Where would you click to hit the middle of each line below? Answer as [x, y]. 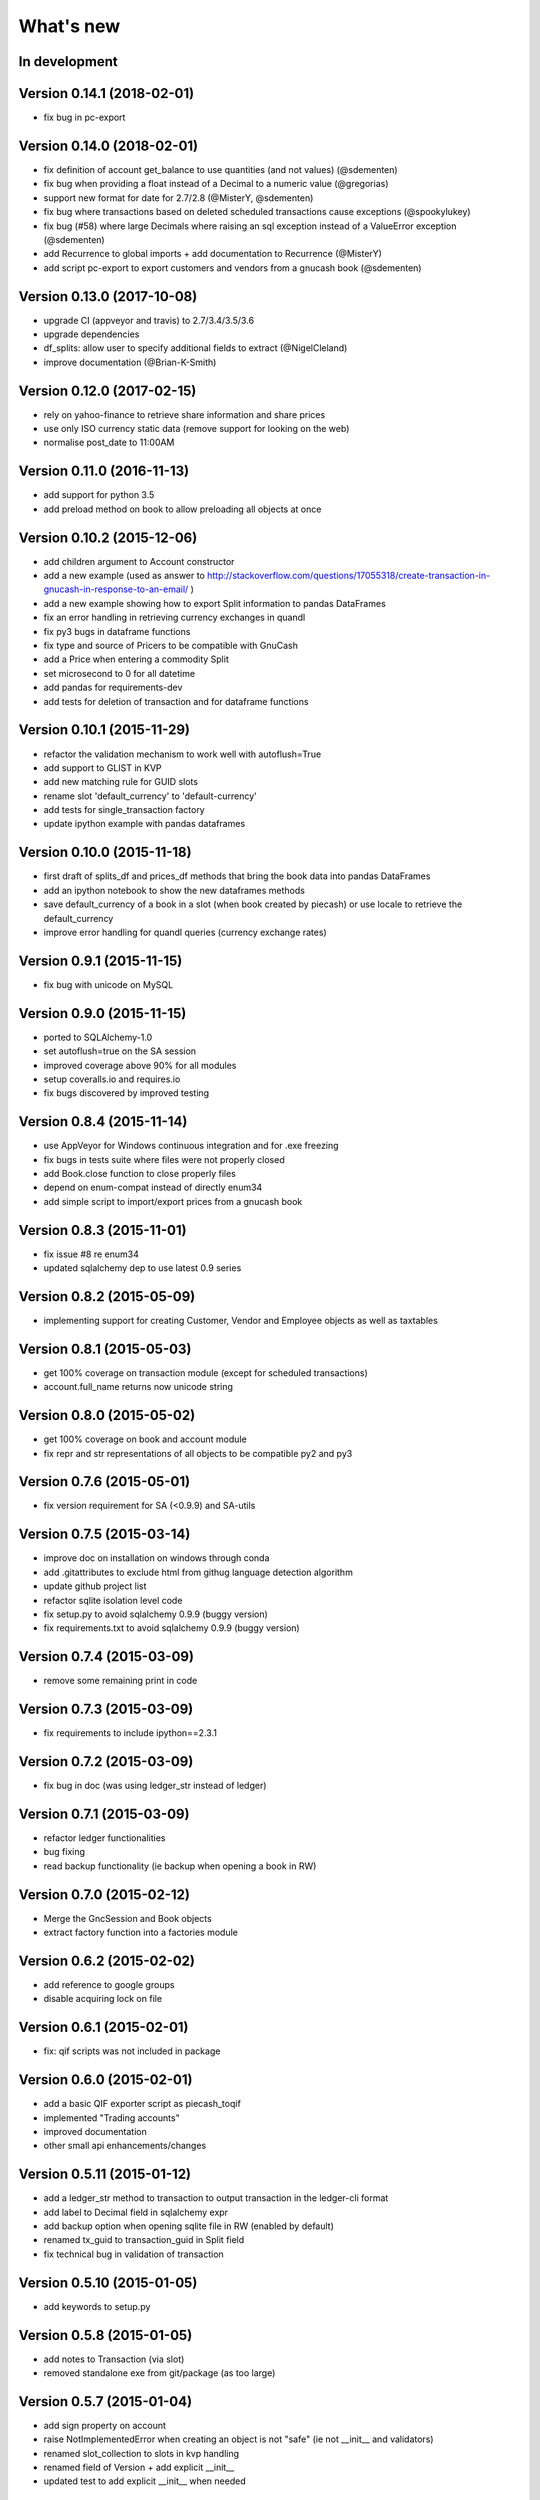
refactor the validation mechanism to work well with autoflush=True [182, 754]
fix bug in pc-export [84, 117]
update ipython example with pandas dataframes [144, 824]
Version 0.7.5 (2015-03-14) [104, 1534]
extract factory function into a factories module [141, 1932]
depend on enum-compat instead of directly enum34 [153, 1187]
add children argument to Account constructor [139, 561]
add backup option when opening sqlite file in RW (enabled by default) [189, 2226]
